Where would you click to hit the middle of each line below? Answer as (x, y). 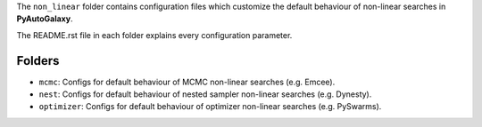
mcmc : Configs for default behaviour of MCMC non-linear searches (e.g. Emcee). (187, 82)
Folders (38, 61)
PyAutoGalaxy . (45, 19)
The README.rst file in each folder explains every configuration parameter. (154, 35)
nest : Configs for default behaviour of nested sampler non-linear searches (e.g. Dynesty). (205, 94)
